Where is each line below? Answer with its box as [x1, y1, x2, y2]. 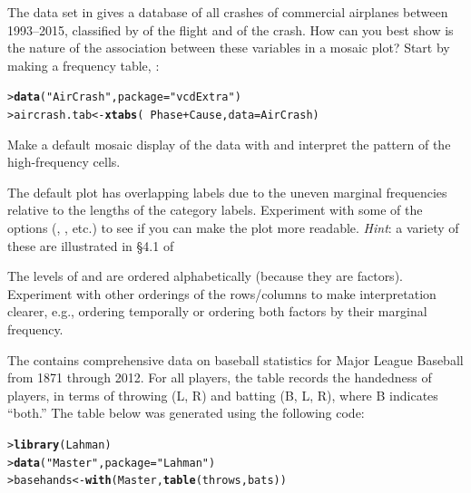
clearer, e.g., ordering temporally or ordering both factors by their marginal [7, 302, 427, 321]
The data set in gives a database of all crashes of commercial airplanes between [7, 3, 448, 21]
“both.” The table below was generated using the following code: [7, 403, 365, 422]
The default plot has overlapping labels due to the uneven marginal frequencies [7, 182, 447, 201]
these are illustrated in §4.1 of [7, 236, 174, 255]
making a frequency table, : [7, 55, 160, 74]
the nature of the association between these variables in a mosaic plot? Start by [7, 38, 450, 57]
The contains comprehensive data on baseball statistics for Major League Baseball [7, 350, 464, 369]
